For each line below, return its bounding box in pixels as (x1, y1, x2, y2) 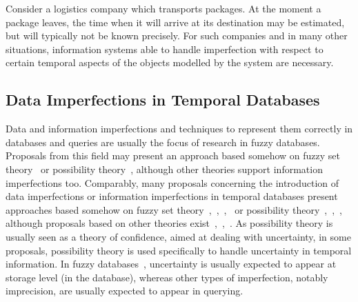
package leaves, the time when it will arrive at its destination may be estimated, (6, 14, 345, 29)
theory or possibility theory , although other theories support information (6, 161, 323, 176)
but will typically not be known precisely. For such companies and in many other (6, 28, 348, 43)
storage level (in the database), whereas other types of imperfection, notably (6, 270, 328, 284)
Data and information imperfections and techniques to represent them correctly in (6, 121, 353, 136)
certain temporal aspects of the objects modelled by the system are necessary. (6, 55, 334, 70)
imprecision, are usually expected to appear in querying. (6, 283, 243, 298)
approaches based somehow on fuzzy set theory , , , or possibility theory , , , (6, 202, 342, 217)
